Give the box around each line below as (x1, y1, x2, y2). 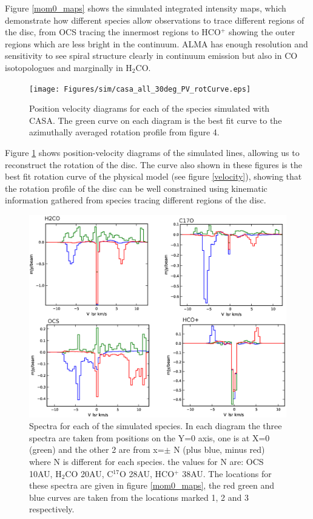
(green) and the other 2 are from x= (29, 443, 164, 456)
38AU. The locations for (182, 467, 272, 480)
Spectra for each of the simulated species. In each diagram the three (29, 419, 282, 432)
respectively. (29, 503, 75, 515)
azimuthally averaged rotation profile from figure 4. (29, 126, 220, 138)
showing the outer (228, 25, 295, 38)
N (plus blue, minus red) (173, 443, 265, 456)
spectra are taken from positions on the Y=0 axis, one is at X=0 (29, 431, 270, 444)
